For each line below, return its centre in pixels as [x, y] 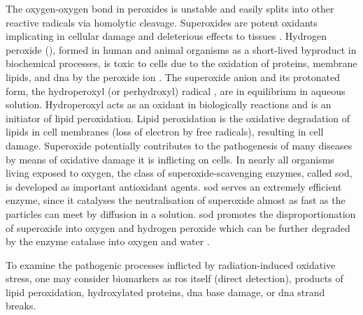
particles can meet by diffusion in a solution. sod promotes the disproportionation [181, 213]
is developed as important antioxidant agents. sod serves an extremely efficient [174, 186]
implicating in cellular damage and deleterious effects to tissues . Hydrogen [166, 36]
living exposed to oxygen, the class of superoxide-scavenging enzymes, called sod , [179, 173]
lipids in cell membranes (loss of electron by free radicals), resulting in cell [165, 132]
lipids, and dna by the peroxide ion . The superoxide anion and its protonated [173, 76]
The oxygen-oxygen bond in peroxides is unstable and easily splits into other [170, 8]
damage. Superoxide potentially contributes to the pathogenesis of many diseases [179, 145]
